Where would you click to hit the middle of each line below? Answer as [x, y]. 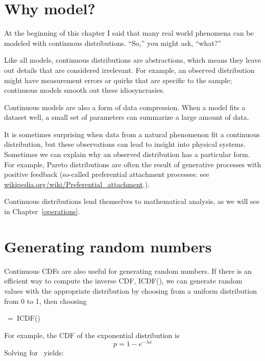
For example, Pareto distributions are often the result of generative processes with [133, 164]
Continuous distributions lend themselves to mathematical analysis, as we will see [132, 201]
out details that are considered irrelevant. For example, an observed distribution [129, 70]
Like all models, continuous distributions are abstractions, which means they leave [133, 60]
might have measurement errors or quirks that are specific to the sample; [118, 80]
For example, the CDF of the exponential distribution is [92, 335]
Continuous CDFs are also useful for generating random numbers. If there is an [128, 270]
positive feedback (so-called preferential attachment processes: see [107, 174]
